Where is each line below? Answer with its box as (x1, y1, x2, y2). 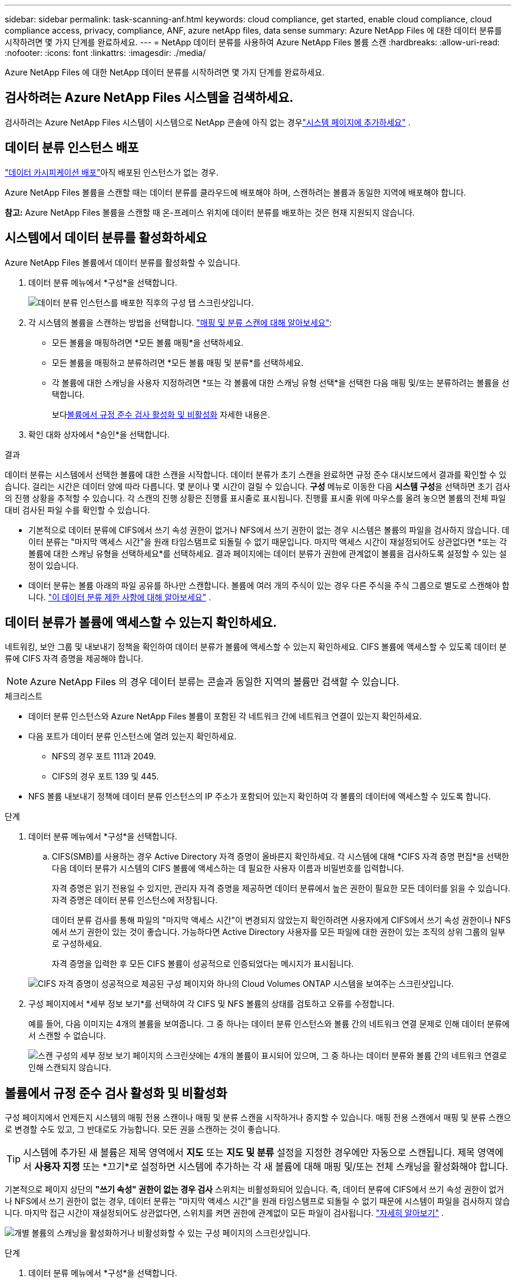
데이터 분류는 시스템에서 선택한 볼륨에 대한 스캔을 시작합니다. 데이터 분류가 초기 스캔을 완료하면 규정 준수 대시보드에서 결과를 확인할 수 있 (5, 469, 507, 480)
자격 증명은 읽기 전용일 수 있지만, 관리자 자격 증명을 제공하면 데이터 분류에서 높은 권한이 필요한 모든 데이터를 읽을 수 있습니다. (52, 883, 511, 894)
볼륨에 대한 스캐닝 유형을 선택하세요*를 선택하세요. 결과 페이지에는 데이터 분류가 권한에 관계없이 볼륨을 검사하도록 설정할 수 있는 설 (28, 548, 507, 559)
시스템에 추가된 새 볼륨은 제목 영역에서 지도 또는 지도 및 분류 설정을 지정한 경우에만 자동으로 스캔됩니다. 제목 (23, 1146, 475, 1159)
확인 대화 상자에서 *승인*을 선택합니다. (28, 429, 170, 440)
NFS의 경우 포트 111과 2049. (52, 751, 156, 762)
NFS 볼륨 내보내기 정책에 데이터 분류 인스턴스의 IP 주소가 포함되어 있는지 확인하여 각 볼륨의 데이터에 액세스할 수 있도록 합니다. (28, 791, 491, 802)
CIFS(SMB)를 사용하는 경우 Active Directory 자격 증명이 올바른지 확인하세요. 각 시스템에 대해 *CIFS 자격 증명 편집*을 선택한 (52, 851, 510, 862)
